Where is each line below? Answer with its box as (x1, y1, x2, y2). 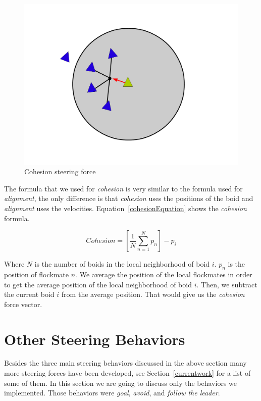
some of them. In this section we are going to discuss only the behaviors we (4, 377, 237, 388)
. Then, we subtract (196, 279, 257, 289)
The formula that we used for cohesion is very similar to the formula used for (4, 183, 243, 193)
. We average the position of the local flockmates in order (75, 269, 252, 279)
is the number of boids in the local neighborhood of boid (34, 259, 210, 269)
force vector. (4, 298, 42, 309)
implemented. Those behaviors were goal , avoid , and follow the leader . (4, 387, 220, 398)
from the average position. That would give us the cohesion (61, 289, 245, 299)
